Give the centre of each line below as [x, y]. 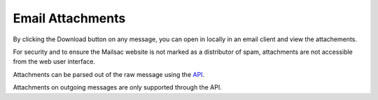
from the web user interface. [54, 62]
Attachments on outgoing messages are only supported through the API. [117, 87]
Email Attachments [69, 18]
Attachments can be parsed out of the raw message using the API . [109, 74]
